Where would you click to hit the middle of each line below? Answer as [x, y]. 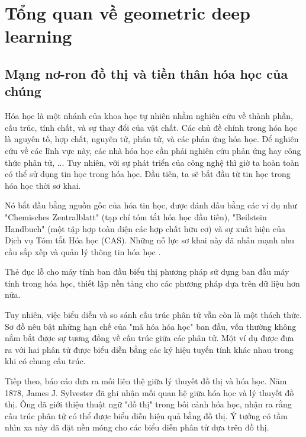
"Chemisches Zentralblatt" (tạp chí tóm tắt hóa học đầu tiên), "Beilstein [136, 216]
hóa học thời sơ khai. [43, 185]
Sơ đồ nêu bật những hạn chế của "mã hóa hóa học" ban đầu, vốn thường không [151, 326]
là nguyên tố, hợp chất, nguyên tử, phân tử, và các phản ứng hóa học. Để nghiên [152, 139]
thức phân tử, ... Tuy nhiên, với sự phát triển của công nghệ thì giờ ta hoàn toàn [152, 162]
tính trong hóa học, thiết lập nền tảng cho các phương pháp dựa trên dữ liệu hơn [152, 283]
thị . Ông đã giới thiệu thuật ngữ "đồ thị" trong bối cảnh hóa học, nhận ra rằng [148, 404]
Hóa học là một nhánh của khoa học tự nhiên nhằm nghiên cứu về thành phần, [149, 116]
